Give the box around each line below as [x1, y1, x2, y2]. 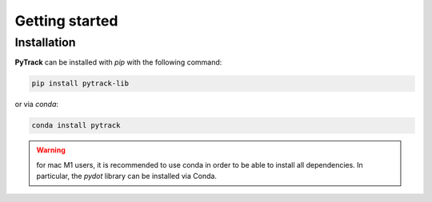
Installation [14, 35, 76, 50]
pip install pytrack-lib [31, 79, 130, 88]
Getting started [14, 12, 118, 30]
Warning [36, 145, 66, 155]
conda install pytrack [31, 121, 121, 130]
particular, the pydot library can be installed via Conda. [36, 172, 218, 181]
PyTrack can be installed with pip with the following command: [14, 57, 222, 67]
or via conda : [14, 100, 59, 109]
